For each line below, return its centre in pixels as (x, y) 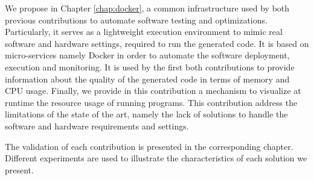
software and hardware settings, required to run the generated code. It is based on (157, 43)
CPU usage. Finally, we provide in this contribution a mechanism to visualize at (153, 91)
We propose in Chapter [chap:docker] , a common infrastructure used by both (147, 8)
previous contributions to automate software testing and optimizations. (136, 20)
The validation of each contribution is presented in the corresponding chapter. (149, 146)
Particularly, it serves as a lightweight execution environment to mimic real (144, 32)
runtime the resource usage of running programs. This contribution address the (151, 102)
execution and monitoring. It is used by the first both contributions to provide (150, 67)
